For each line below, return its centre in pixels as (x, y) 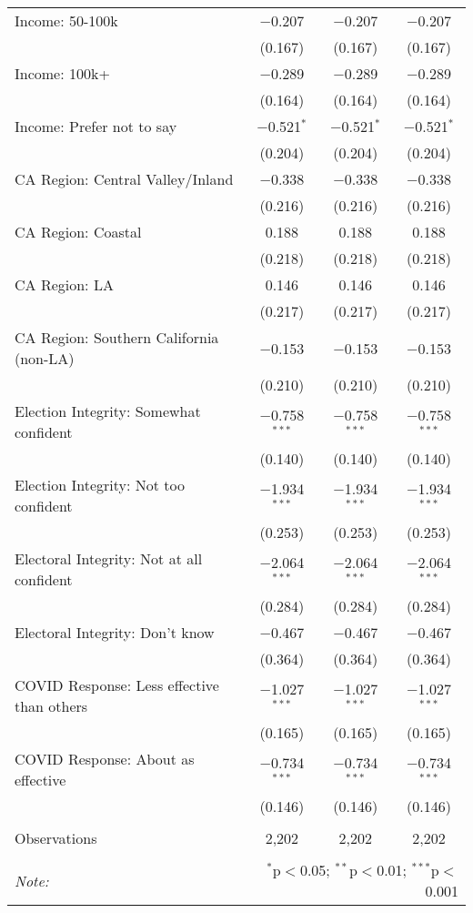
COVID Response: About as (105, 759)
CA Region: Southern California (117, 337)
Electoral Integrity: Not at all (109, 558)
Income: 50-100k (66, 20)
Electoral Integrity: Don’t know (115, 632)
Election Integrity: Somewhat (108, 411)
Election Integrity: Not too (100, 485)
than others (51, 706)
